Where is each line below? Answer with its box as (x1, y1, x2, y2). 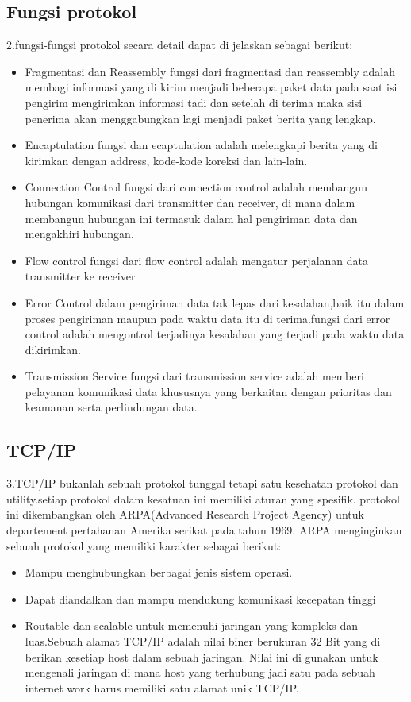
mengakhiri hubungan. (25, 226, 134, 242)
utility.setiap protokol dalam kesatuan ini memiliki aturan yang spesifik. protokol (6, 490, 400, 507)
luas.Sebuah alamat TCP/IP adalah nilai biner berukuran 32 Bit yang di (25, 633, 381, 650)
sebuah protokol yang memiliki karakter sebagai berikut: (6, 537, 282, 553)
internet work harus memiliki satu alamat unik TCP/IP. (25, 679, 299, 696)
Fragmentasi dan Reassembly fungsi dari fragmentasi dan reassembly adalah (25, 63, 395, 79)
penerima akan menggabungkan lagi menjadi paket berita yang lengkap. (25, 110, 376, 126)
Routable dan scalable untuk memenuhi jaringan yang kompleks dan (25, 617, 359, 634)
